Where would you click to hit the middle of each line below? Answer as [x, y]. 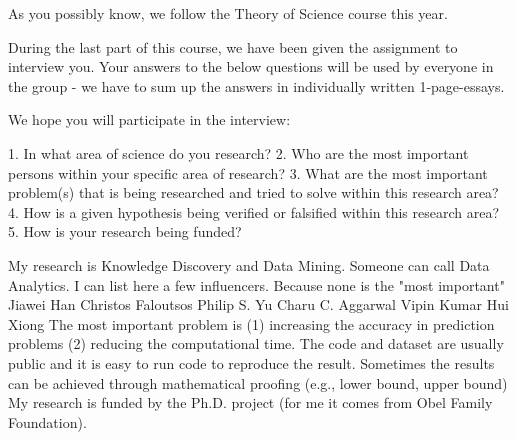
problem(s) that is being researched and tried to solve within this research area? [253, 192]
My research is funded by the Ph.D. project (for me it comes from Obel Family [250, 402]
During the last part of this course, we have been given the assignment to [233, 46]
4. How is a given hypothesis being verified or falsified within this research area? [254, 211]
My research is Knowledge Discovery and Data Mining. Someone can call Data [249, 264]
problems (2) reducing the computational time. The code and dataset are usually [256, 343]
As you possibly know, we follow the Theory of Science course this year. [228, 13]
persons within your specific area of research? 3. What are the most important [248, 172]
